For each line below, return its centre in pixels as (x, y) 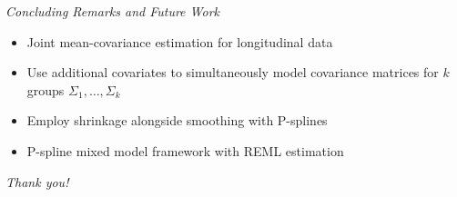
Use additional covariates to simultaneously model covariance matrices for (233, 72)
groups (46, 89)
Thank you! (37, 181)
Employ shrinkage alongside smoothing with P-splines (177, 120)
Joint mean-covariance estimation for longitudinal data (180, 41)
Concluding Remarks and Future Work (112, 11)
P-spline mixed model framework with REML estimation (185, 150)
